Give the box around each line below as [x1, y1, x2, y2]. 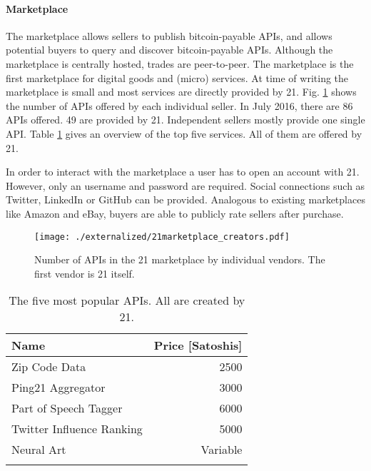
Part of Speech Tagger [11, 400, 123, 417]
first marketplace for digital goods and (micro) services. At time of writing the [6, 70, 349, 85]
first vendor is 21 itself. [34, 265, 135, 280]
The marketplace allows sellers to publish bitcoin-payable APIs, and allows [6, 28, 332, 43]
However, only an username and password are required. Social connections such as [6, 178, 365, 193]
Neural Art [11, 441, 66, 458]
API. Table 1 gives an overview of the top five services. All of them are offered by [6, 126, 362, 141]
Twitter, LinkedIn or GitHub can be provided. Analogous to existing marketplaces [6, 192, 365, 207]
